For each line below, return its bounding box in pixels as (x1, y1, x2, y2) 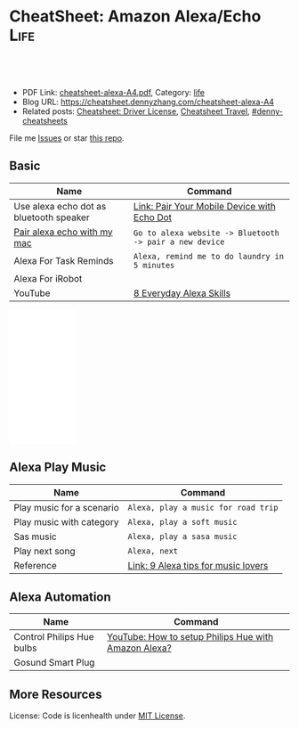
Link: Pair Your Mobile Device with (133, 200, 276, 212)
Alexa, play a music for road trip (127, 502, 279, 512)
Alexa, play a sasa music (127, 531, 238, 541)
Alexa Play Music (9, 460, 107, 475)
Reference (13, 559, 58, 571)
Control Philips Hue (13, 631, 95, 643)
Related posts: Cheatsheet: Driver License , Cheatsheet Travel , (21, 105, 251, 117)
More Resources (9, 686, 102, 701)
